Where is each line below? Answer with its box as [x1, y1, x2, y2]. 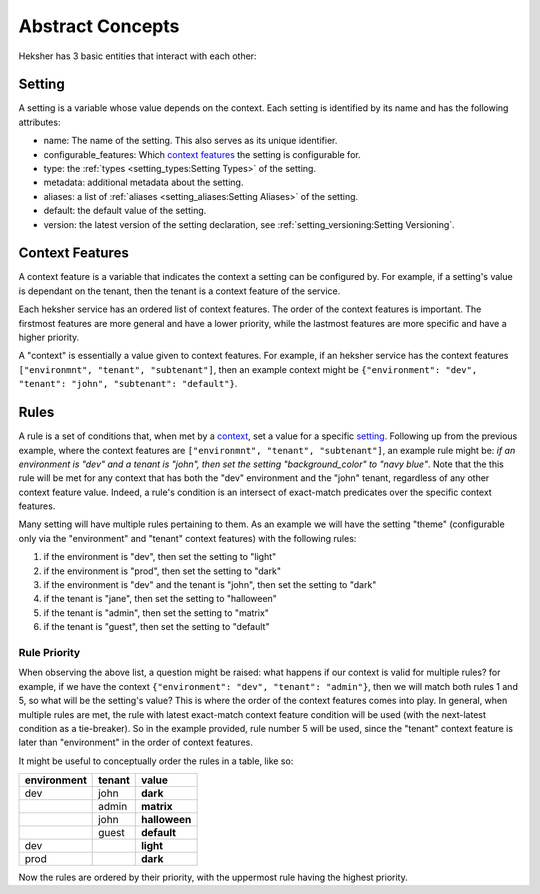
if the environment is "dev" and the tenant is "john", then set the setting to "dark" [43, 579, 377, 591]
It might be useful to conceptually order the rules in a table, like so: [18, 755, 294, 767]
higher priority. [18, 331, 80, 344]
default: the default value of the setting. [43, 205, 207, 217]
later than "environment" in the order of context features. [18, 736, 254, 749]
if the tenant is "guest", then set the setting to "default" [43, 621, 270, 633]
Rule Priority [18, 645, 81, 659]
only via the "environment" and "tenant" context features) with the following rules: [18, 532, 357, 544]
